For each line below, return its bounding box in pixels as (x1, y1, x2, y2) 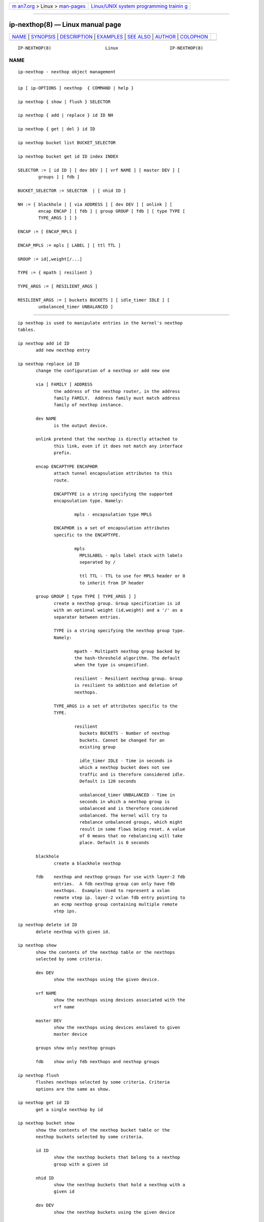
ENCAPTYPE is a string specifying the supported (54, 491, 173, 497)
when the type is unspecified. (74, 662, 149, 668)
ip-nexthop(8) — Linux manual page (9, 21, 122, 29)
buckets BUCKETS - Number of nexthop (79, 731, 170, 736)
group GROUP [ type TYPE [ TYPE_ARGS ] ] (36, 594, 136, 599)
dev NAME (36, 416, 57, 421)
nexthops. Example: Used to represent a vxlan (54, 888, 170, 894)
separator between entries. (54, 614, 121, 620)
